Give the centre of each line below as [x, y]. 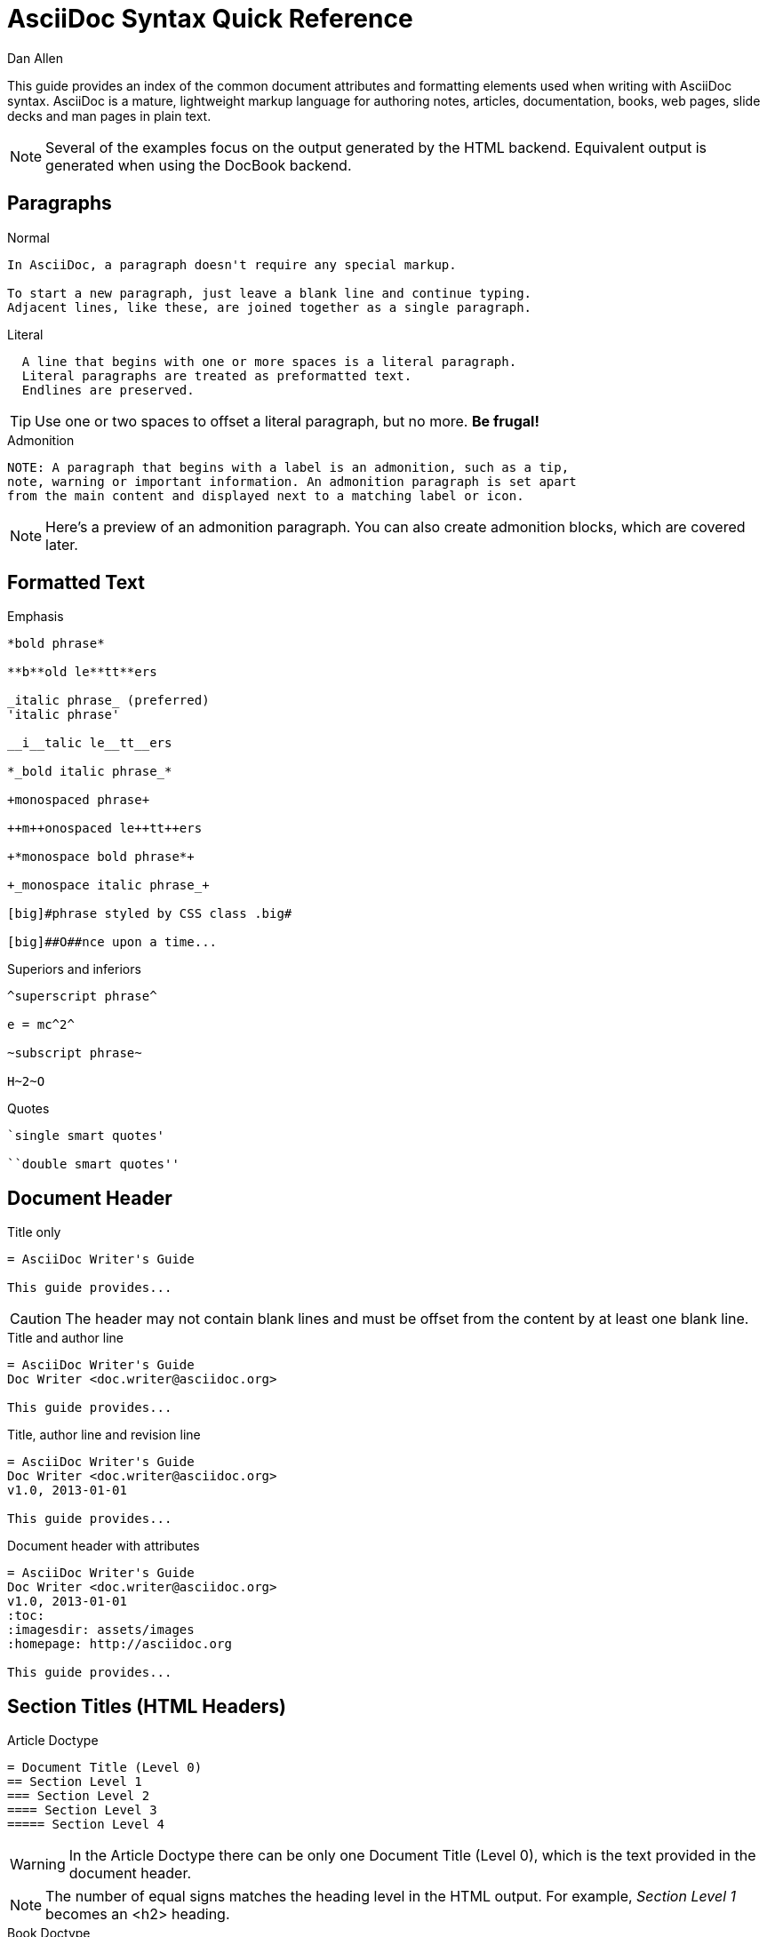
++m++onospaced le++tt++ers [105, 829]
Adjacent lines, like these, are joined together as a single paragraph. [270, 307]
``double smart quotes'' [93, 1164]
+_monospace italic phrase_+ [108, 885]
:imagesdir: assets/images [101, 1630]
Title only [34, 1232]
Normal [28, 237]
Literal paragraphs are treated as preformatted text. [217, 375]
